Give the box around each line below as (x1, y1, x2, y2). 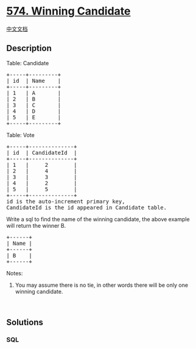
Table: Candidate (6, 59, 49, 66)
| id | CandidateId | (6, 149, 77, 156)
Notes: (6, 269, 23, 277)
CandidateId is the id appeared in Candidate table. (6, 204, 167, 211)
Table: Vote (6, 131, 35, 138)
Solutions (6, 317, 44, 328)
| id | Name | (6, 77, 61, 84)
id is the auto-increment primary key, (6, 198, 125, 205)
